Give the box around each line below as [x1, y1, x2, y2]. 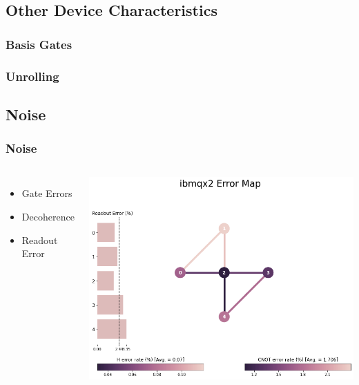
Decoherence [21, 209, 75, 224]
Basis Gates [6, 35, 72, 53]
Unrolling [6, 67, 59, 84]
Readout [21, 232, 58, 247]
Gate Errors [21, 186, 72, 200]
